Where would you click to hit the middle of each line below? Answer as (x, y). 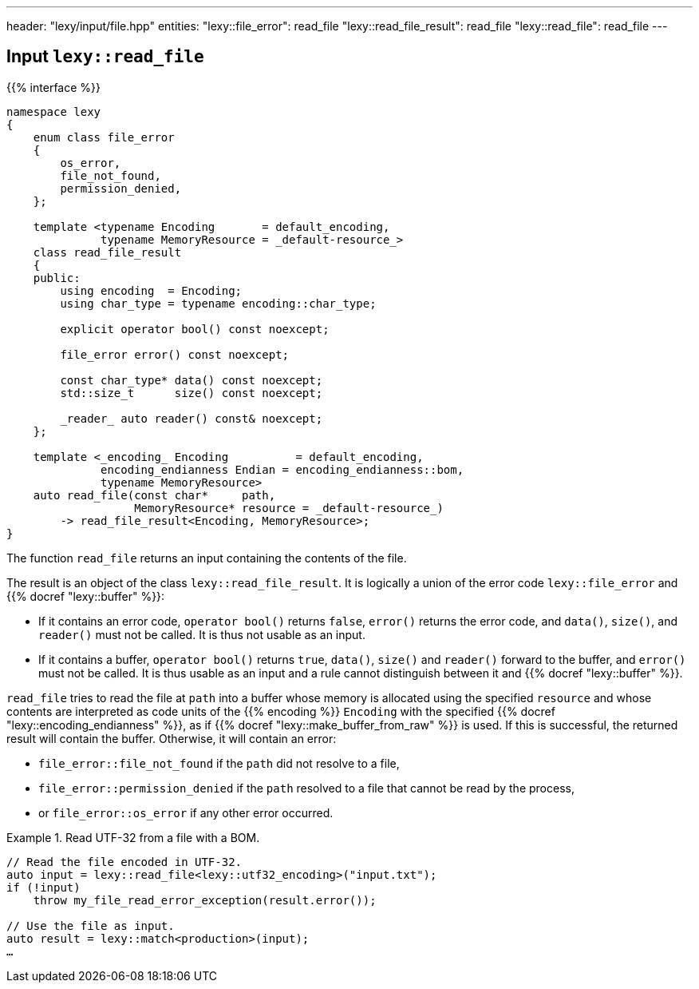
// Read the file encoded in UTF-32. (124, 862)
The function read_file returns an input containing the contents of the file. (207, 558)
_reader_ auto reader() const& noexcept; (192, 418)
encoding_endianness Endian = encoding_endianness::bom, (282, 469)
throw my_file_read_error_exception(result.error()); (205, 900)
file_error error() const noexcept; (175, 354)
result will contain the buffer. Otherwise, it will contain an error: (172, 738)
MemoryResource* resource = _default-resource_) (289, 508)
